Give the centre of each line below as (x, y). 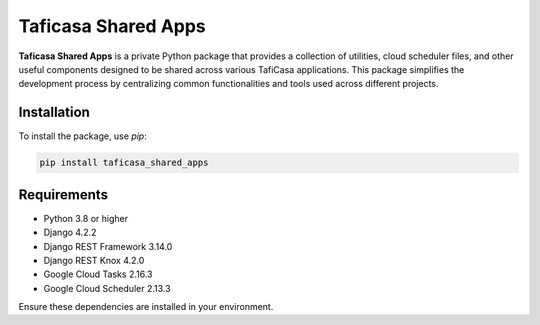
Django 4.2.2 (70, 232)
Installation (54, 112)
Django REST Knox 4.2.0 (94, 260)
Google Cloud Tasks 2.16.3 (98, 274)
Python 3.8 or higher (86, 218)
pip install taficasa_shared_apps (124, 163)
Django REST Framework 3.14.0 (108, 246)
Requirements (63, 194)
